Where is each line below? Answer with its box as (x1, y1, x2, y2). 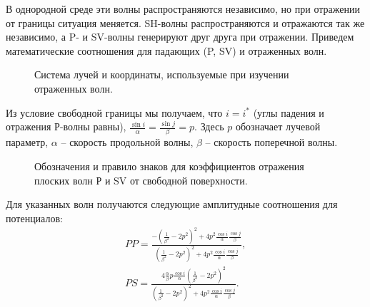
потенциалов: (6, 210, 63, 225)
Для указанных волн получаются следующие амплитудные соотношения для (6, 197, 338, 212)
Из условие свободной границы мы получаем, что (6, 105, 223, 120)
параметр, (6, 135, 49, 150)
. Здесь (194, 119, 224, 134)
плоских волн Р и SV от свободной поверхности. (34, 172, 248, 187)
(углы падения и (253, 105, 324, 120)
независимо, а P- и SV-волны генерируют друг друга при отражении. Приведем (6, 29, 354, 44)
